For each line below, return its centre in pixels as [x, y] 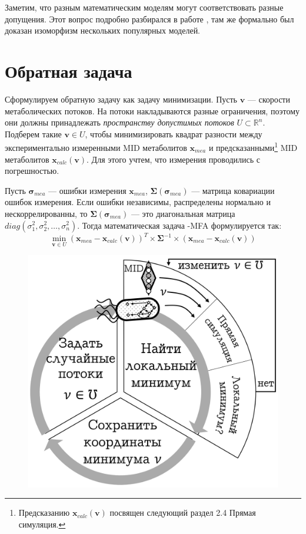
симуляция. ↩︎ [42, 524]
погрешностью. [32, 171]
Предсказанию [44, 512]
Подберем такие [33, 133]
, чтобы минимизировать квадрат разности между [174, 133]
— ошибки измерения [87, 190]
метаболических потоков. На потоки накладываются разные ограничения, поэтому [152, 111]
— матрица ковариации [233, 190]
